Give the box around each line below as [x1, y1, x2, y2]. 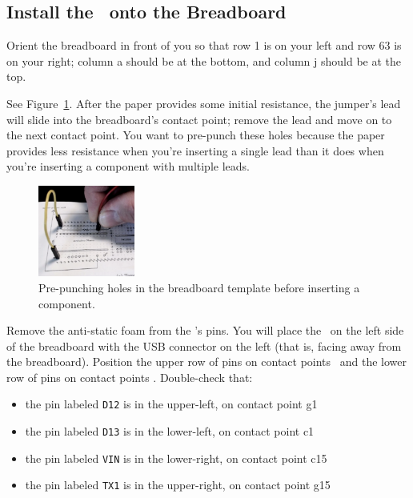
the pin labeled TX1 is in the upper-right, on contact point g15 [25, 476, 331, 493]
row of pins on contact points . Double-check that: [6, 368, 253, 385]
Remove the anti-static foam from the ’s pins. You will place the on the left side [6, 322, 404, 339]
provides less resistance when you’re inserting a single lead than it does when [6, 142, 384, 159]
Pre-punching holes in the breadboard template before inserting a [38, 279, 360, 295]
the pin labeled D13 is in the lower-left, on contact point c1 [25, 423, 315, 440]
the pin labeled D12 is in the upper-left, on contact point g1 [25, 396, 318, 412]
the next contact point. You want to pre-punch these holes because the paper [6, 127, 385, 143]
